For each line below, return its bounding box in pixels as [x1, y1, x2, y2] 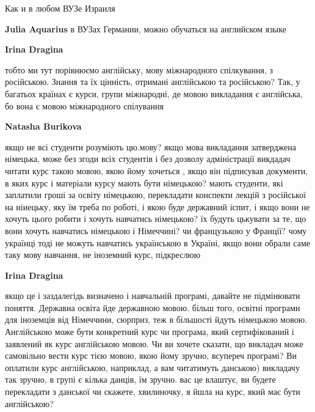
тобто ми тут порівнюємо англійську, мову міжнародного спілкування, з [5, 63, 273, 76]
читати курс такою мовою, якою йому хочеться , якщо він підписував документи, [5, 164, 308, 177]
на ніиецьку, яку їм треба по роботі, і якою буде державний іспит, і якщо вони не [5, 200, 310, 213]
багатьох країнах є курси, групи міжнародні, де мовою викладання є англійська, [5, 87, 303, 100]
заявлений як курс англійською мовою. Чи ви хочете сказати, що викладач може [5, 337, 303, 350]
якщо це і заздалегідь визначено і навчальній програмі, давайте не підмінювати [5, 289, 300, 302]
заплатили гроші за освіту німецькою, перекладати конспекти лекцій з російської [5, 188, 306, 201]
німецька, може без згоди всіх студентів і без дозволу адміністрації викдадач [5, 152, 291, 165]
